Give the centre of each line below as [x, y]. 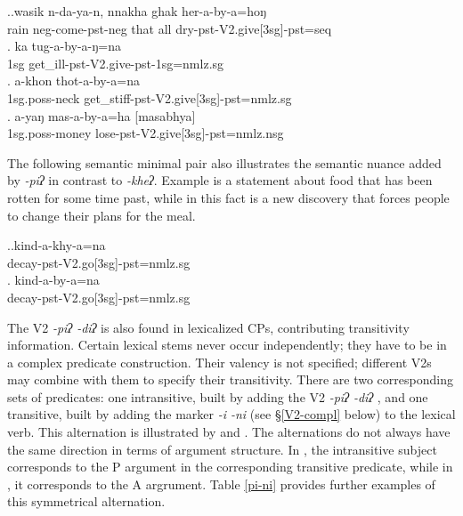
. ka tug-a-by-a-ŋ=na [65, 46]
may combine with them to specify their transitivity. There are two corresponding [230, 379]
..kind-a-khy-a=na [57, 245]
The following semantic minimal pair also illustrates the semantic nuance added [224, 162]
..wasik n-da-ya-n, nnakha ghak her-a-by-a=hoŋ [137, 11]
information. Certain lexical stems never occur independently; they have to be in [227, 345]
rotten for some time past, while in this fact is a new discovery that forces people [228, 197]
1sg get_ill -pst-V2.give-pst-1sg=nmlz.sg [116, 63]
